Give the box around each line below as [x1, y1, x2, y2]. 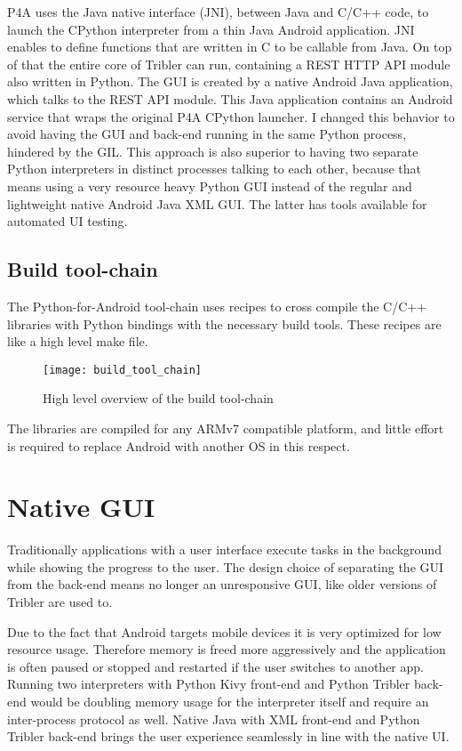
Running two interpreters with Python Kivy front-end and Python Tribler [7, 674, 410, 693]
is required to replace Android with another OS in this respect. [7, 436, 350, 455]
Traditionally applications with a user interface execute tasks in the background [7, 540, 442, 559]
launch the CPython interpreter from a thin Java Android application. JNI [7, 20, 415, 38]
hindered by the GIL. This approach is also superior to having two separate [7, 141, 418, 160]
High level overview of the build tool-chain [43, 389, 274, 408]
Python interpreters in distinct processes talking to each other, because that [7, 159, 421, 178]
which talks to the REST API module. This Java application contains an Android [7, 89, 453, 108]
